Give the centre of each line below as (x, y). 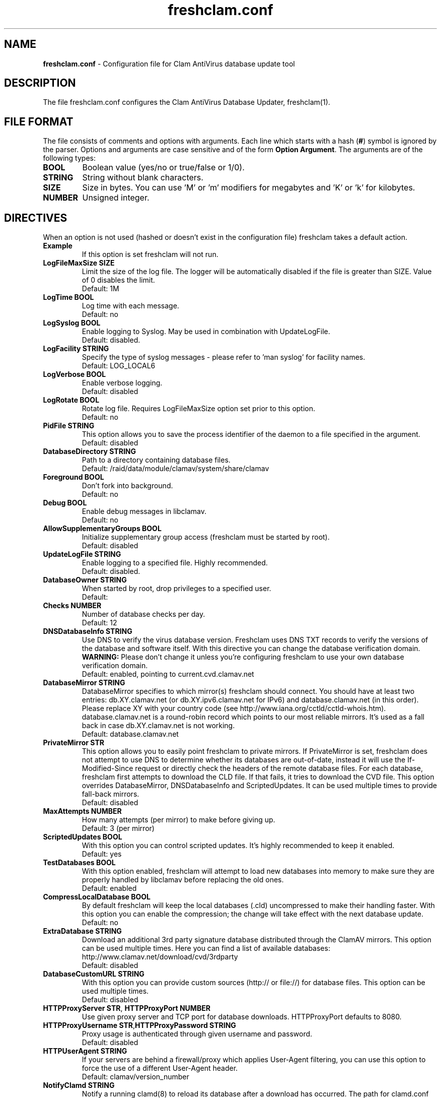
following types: (69, 158)
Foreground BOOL (73, 477)
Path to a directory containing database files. (156, 460)
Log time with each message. (130, 306)
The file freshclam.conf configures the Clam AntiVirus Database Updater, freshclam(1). (187, 102)
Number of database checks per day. (143, 614)
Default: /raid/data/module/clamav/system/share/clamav (175, 469)
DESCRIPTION (40, 83)
